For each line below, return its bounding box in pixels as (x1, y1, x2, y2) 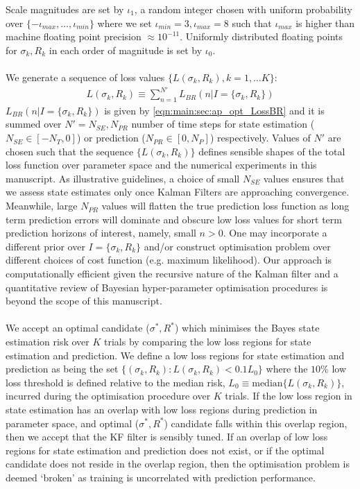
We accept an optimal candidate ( (6, 320, 150, 335)
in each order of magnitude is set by (49, 42, 203, 57)
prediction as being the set (6, 361, 119, 376)
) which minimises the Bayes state (174, 320, 320, 335)
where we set (97, 15, 152, 30)
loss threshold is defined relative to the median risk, (6, 375, 225, 389)
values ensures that (263, 171, 345, 185)
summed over (6, 117, 62, 131)
